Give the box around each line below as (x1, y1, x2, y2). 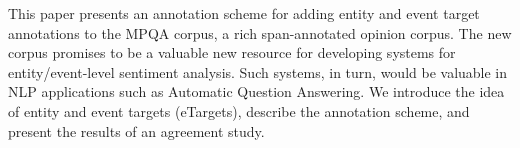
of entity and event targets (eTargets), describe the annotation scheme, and (8, 100, 470, 121)
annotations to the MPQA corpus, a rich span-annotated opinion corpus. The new (8, 22, 512, 43)
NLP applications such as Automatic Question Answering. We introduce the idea (8, 81, 505, 102)
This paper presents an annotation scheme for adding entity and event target (8, 3, 480, 23)
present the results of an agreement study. (8, 120, 265, 141)
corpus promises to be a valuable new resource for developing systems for (8, 42, 456, 63)
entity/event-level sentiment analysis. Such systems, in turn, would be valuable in (8, 61, 508, 82)
